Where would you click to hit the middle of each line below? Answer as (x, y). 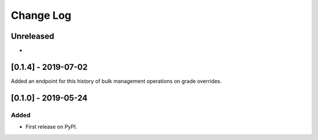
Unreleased (33, 36)
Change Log (41, 15)
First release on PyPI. (52, 127)
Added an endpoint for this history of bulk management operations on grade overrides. (116, 81)
